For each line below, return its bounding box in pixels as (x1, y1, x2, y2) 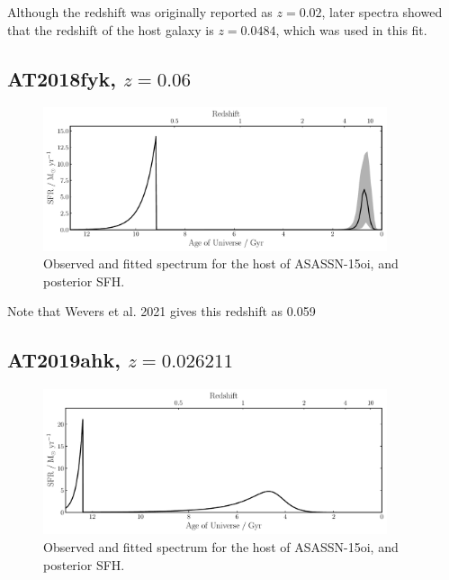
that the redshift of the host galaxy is (7, 20, 214, 39)
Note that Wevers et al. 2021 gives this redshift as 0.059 (7, 302, 316, 321)
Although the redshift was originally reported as (7, 3, 273, 21)
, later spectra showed (321, 3, 443, 21)
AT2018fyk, (7, 64, 116, 92)
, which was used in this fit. (275, 20, 427, 39)
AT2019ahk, (7, 346, 121, 374)
